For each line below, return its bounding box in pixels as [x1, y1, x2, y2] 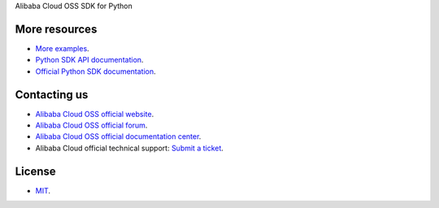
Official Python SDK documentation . [35, 66, 156, 76]
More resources [15, 22, 98, 36]
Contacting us [15, 88, 89, 102]
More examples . [35, 43, 89, 53]
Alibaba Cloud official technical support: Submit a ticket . [35, 143, 224, 153]
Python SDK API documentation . [35, 55, 144, 65]
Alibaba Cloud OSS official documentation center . [35, 132, 202, 141]
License [15, 164, 56, 178]
